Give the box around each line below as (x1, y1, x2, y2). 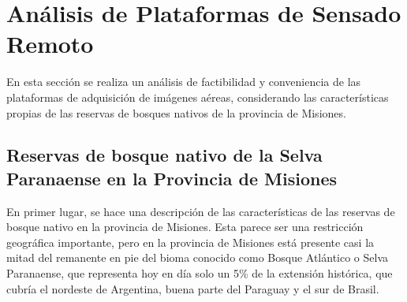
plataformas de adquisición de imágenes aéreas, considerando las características (6, 88, 389, 105)
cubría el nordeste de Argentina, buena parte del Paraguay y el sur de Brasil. (6, 280, 379, 296)
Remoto (6, 28, 94, 60)
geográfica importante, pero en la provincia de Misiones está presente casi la (6, 233, 375, 250)
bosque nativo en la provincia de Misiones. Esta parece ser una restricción (6, 218, 364, 235)
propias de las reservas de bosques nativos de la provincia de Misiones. (6, 104, 346, 121)
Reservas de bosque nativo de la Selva (6, 143, 323, 167)
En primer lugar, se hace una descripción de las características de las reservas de (6, 203, 395, 219)
